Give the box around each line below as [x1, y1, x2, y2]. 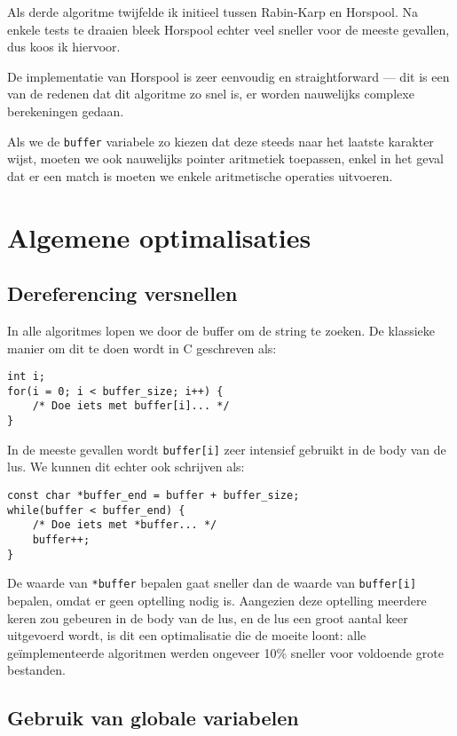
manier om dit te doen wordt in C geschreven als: [7, 338, 277, 357]
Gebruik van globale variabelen [7, 704, 299, 732]
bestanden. [7, 661, 66, 679]
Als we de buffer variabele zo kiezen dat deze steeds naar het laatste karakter [7, 131, 434, 150]
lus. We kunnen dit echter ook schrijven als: [7, 457, 245, 476]
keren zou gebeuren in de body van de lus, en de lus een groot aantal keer [7, 608, 408, 627]
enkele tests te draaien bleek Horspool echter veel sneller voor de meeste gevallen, [7, 20, 450, 38]
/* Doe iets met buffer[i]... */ [32, 400, 230, 413]
